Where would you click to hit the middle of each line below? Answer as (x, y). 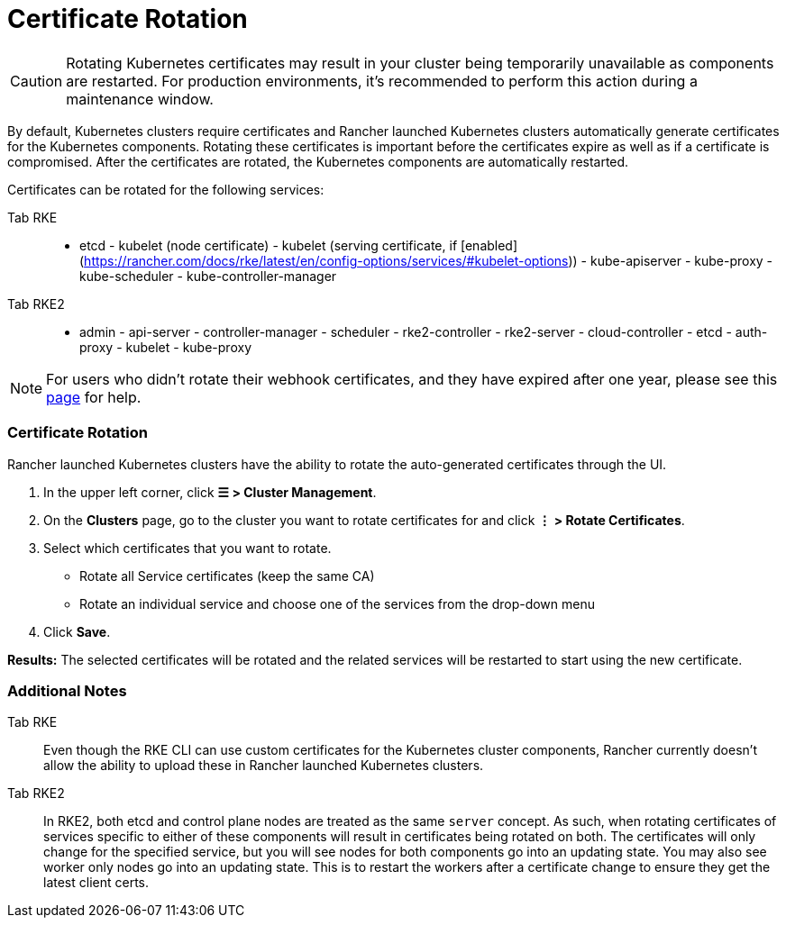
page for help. (94, 397)
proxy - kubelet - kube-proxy (165, 347)
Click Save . (77, 631)
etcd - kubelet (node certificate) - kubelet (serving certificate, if (269, 245)
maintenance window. (140, 99)
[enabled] (489, 245)
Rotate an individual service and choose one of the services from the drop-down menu (338, 603)
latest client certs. (96, 883)
